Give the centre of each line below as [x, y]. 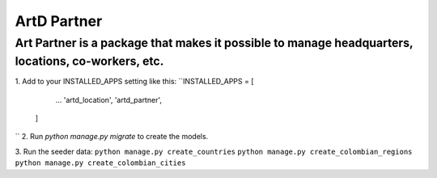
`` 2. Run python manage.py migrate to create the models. [112, 137]
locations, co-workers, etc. [89, 61]
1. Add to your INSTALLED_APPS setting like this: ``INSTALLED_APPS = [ [134, 82]
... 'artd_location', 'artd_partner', [108, 100]
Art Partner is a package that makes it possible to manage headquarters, [214, 43]
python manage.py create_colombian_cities [100, 163]
